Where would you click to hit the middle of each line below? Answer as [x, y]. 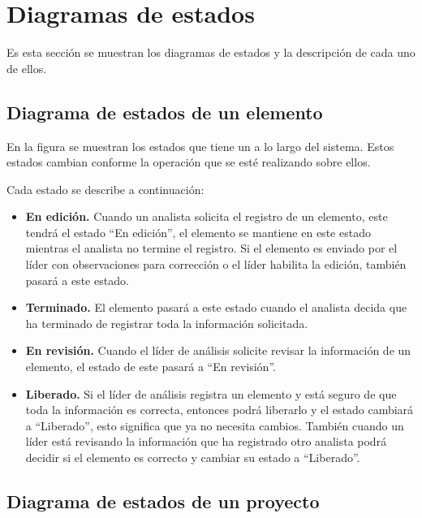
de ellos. [27, 68]
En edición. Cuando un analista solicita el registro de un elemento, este [207, 216]
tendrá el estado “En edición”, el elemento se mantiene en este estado [198, 232]
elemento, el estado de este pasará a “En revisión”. [151, 367]
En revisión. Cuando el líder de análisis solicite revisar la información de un [218, 350]
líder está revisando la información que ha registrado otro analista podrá [206, 441]
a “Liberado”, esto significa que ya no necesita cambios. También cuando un [215, 425]
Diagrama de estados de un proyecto [163, 501]
